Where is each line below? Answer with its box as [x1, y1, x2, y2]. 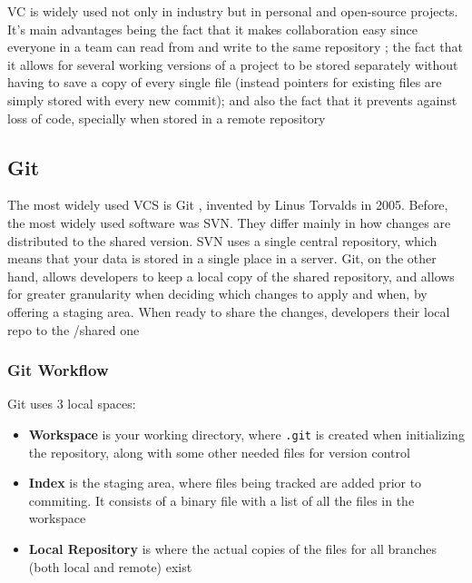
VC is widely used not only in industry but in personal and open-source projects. [7, 2, 458, 20]
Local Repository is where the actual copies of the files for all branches [28, 539, 437, 558]
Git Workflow [7, 359, 109, 381]
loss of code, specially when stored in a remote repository [7, 108, 326, 127]
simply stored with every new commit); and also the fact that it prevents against [7, 90, 457, 109]
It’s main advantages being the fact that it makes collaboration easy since [7, 19, 418, 38]
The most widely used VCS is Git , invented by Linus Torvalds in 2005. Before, [7, 195, 448, 214]
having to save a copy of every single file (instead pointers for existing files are [7, 73, 442, 92]
